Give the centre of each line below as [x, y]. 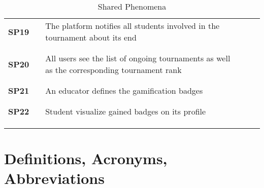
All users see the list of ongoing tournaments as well [138, 58]
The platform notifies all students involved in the [133, 26]
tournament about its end [91, 37]
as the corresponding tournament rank [113, 70]
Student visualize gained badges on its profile [126, 111]
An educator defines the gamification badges [124, 90]
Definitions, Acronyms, [86, 158]
